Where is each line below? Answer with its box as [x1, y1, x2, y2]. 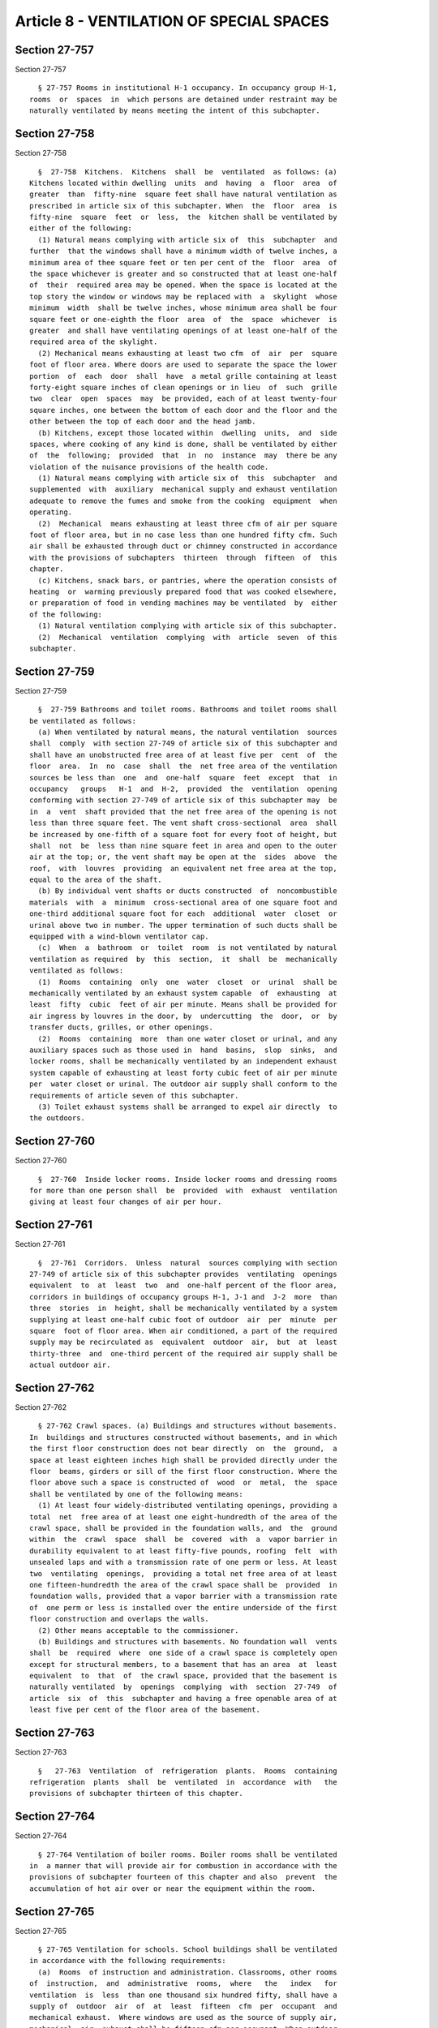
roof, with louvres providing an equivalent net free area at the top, [29, 864, 337, 873]
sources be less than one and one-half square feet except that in [29, 773, 337, 782]
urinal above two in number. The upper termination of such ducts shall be [29, 921, 337, 930]
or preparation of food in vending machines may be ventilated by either [29, 599, 337, 608]
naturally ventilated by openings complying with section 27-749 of [29, 1682, 337, 1691]
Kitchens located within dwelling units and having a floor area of [29, 178, 337, 187]
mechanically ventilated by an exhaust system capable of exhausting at [29, 989, 337, 998]
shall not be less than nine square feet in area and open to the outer [29, 840, 337, 850]
